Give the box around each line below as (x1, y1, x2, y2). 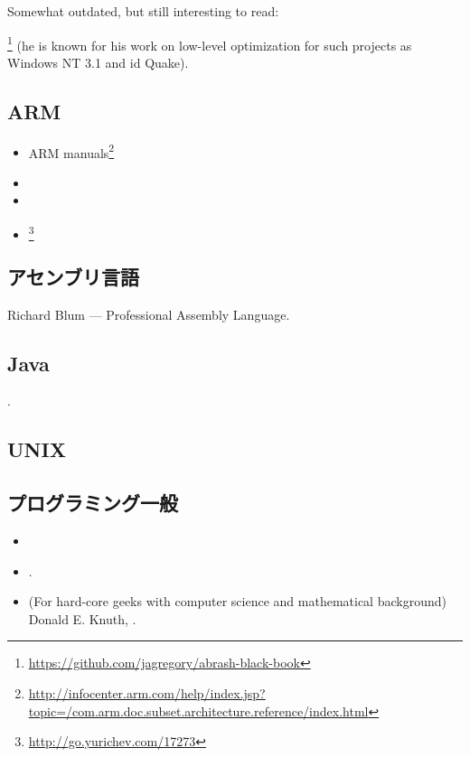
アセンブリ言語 (7, 262, 139, 290)
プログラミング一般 (7, 489, 178, 517)
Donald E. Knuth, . (28, 609, 136, 628)
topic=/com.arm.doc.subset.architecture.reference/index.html (28, 701, 369, 720)
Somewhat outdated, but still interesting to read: (7, 2, 279, 20)
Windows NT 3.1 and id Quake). (7, 52, 189, 71)
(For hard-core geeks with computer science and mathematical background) (28, 592, 446, 611)
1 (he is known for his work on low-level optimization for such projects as (7, 33, 412, 54)
